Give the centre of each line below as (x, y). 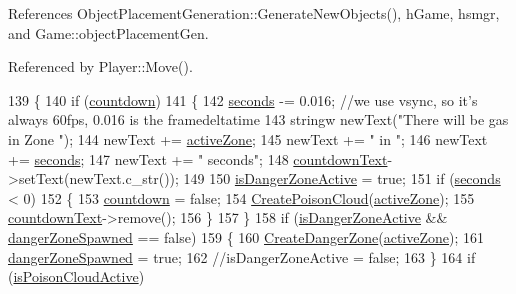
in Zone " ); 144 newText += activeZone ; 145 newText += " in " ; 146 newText (248, 138)
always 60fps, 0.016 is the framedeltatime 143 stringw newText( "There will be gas (258, 119)
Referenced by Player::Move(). (100, 66)
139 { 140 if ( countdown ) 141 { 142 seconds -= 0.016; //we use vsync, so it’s (243, 99)
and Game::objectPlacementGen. (108, 32)
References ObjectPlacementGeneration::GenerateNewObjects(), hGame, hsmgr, (254, 13)
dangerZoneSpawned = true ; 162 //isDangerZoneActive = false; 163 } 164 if (242, 256)
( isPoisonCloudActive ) (76, 276)
